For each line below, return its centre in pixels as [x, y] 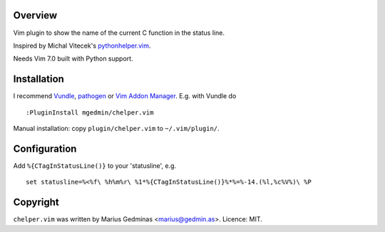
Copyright [36, 202]
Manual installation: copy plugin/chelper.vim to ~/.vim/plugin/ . [117, 128]
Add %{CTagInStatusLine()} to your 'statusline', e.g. [95, 165]
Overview [35, 15]
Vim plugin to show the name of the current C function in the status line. [119, 33]
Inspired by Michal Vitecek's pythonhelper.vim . [82, 46]
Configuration [45, 148]
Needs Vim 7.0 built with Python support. [73, 59]
